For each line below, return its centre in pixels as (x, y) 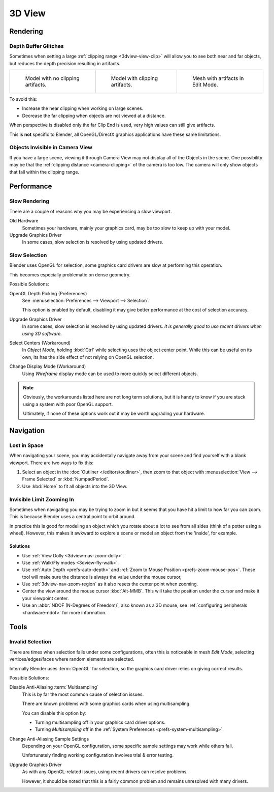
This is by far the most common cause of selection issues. (83, 694)
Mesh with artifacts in (218, 78)
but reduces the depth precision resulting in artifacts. (65, 63)
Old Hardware (24, 221)
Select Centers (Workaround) (40, 343)
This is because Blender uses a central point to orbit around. (73, 517)
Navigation (27, 430)
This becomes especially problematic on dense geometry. (70, 274)
